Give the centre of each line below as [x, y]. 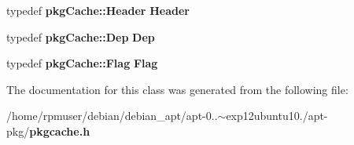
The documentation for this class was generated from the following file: [177, 89]
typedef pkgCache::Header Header [98, 10]
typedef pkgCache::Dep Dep [81, 36]
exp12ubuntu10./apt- [277, 116]
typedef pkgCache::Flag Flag [82, 63]
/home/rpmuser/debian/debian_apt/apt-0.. [112, 116]
